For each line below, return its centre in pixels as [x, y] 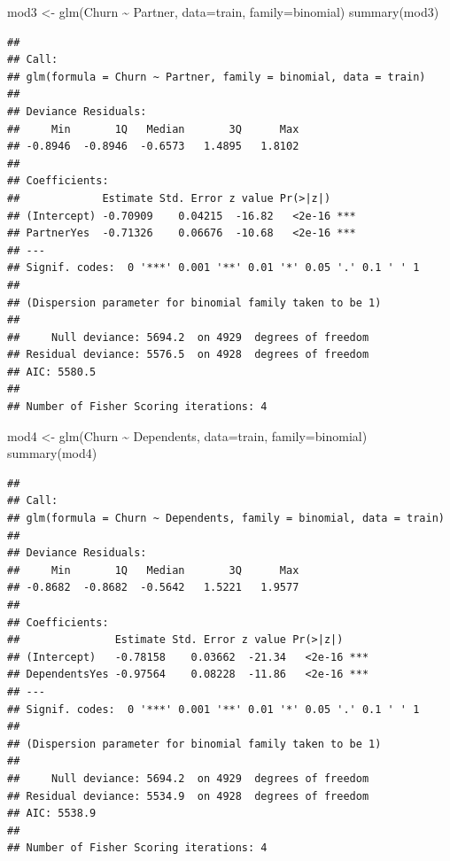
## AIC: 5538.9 [52, 814]
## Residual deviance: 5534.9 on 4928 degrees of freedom [188, 796]
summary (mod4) [52, 453]
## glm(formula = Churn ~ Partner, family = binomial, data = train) [217, 77]
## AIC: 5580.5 [52, 372]
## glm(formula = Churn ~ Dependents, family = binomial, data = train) [226, 519]
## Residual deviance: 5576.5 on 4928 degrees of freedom [188, 355]
